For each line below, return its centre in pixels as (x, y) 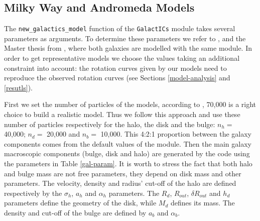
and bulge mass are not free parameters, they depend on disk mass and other (123, 173)
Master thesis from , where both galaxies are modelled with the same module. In (128, 48)
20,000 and (63, 134)
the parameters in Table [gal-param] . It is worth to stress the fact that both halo (128, 163)
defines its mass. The (203, 203)
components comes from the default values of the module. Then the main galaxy (128, 143)
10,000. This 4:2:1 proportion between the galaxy (176, 134)
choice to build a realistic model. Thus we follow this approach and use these (122, 114)
